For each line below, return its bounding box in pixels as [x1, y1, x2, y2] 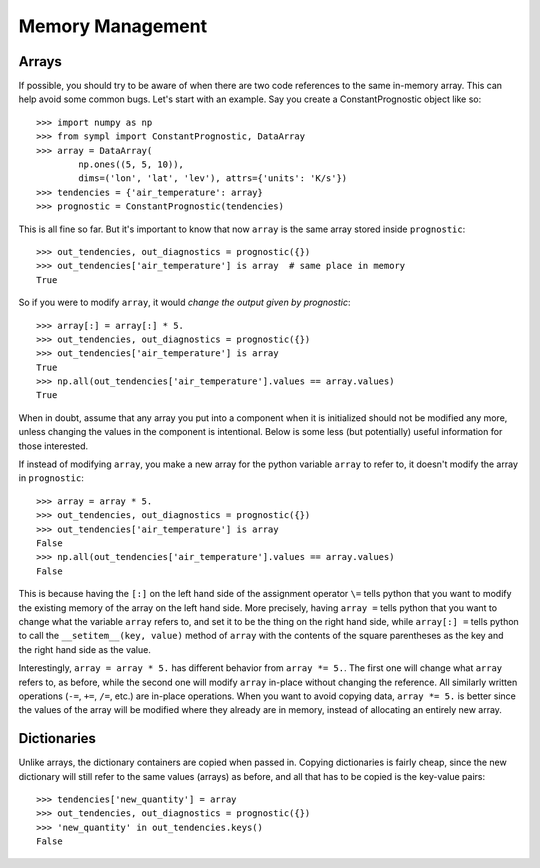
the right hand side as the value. [18, 643, 152, 655]
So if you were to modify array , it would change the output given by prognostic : [18, 296, 351, 309]
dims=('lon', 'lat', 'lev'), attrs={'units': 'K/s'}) [78, 173, 348, 184]
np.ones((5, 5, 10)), [78, 159, 185, 170]
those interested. [18, 440, 89, 452]
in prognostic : [18, 472, 84, 484]
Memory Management [18, 15, 208, 37]
